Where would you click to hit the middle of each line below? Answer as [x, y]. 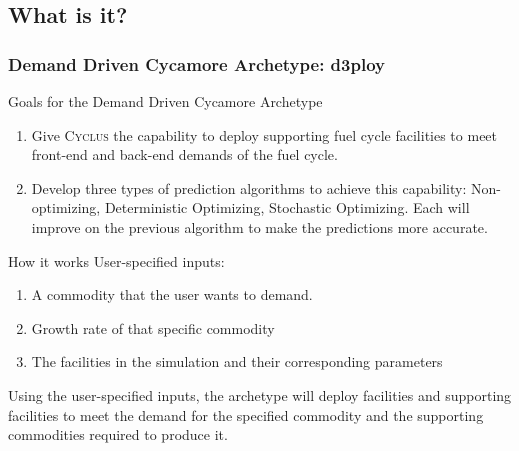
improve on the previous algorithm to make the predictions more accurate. [259, 226]
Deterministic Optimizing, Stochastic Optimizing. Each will [287, 207]
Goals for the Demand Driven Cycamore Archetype [165, 101]
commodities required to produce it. [118, 434]
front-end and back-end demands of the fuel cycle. [184, 154]
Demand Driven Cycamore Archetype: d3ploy [196, 63]
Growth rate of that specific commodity [153, 327]
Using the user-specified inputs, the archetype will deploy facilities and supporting [260, 394]
